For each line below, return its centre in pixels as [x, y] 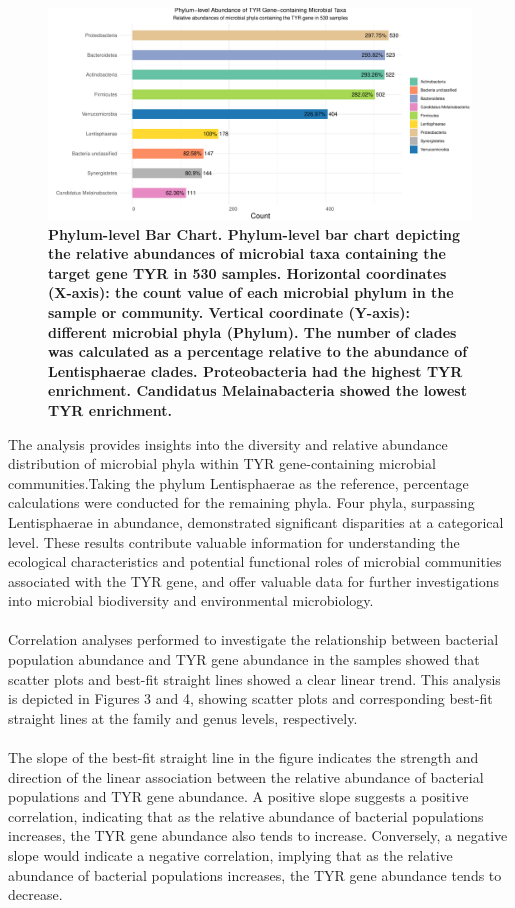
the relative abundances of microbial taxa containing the [247, 253]
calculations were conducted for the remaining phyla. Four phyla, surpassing [241, 502]
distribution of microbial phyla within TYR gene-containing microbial [222, 463]
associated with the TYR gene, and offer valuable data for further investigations [254, 580]
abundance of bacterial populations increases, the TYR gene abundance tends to [255, 874]
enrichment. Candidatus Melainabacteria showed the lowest [257, 390]
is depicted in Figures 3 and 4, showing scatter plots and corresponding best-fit [250, 698]
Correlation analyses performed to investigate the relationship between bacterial [253, 639]
